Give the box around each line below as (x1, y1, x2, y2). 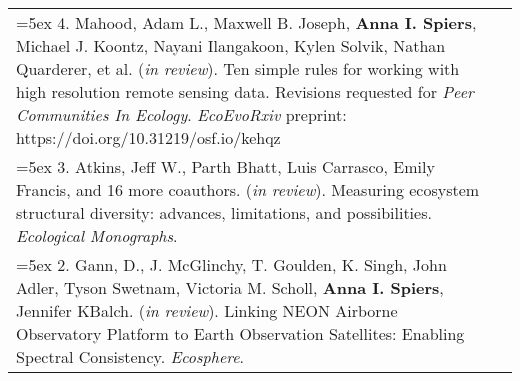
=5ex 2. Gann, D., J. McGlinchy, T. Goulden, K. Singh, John (16, 253, 447, 276)
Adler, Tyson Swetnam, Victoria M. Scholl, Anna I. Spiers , (16, 276, 444, 299)
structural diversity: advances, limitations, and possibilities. (16, 201, 432, 224)
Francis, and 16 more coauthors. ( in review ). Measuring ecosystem (16, 178, 480, 201)
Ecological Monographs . (16, 224, 178, 247)
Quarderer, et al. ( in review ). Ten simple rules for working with (16, 57, 460, 80)
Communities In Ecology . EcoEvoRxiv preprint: (16, 103, 347, 126)
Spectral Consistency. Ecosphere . (16, 345, 245, 368)
